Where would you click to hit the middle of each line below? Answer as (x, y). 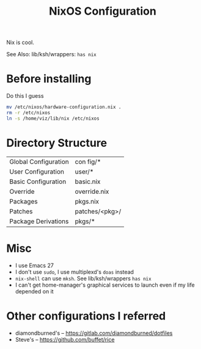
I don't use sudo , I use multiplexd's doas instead (75, 272)
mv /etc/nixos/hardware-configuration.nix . (64, 107)
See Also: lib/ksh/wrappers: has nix (51, 54)
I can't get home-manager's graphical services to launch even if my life (105, 285)
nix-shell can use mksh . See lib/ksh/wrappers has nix (83, 278)
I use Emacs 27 (34, 265)
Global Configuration (39, 161)
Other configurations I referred (86, 316)
